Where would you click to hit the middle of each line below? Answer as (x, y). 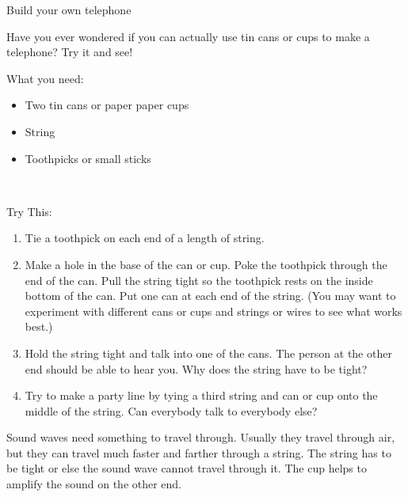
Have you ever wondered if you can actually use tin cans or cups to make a (188, 36)
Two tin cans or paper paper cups (107, 105)
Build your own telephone (69, 9)
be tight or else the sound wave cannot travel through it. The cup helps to (187, 468)
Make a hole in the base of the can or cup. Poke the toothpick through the (206, 264)
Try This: (29, 211)
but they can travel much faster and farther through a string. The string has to (199, 452)
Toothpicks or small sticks (88, 158)
